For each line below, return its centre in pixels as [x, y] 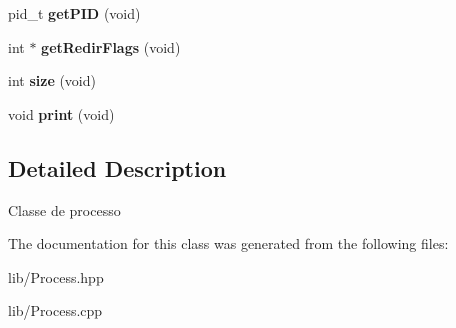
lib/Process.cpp [55, 310]
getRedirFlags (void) [111, 46]
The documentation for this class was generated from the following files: [228, 243]
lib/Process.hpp [56, 276]
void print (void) [61, 113]
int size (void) [52, 80]
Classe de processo [64, 209]
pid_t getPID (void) [74, 13]
